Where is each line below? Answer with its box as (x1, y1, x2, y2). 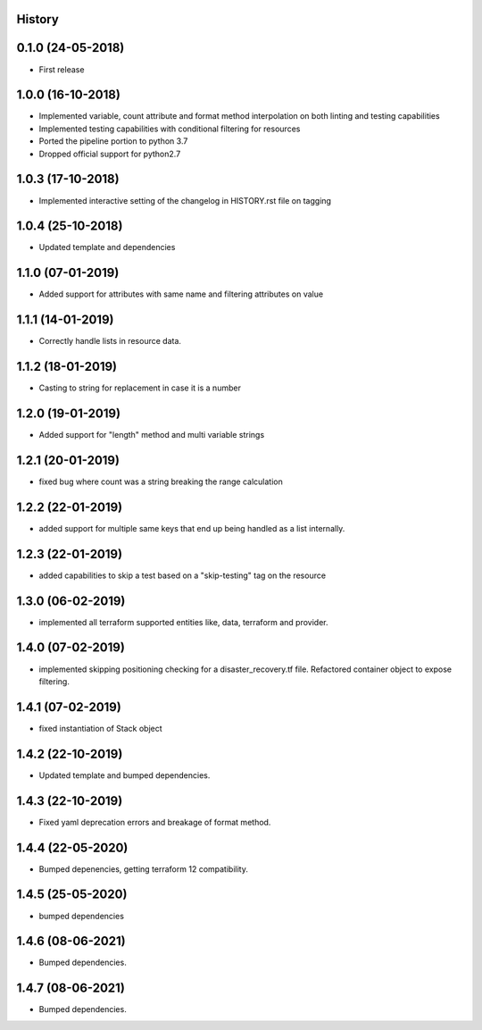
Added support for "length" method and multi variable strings (38, 430, 265, 440)
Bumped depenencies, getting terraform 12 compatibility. (38, 863, 249, 875)
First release (38, 63, 85, 75)
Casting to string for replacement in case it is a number (38, 382, 241, 393)
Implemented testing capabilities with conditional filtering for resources (38, 123, 301, 134)
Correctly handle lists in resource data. (38, 336, 182, 347)
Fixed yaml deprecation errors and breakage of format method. (38, 816, 271, 827)
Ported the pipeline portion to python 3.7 (38, 136, 188, 147)
